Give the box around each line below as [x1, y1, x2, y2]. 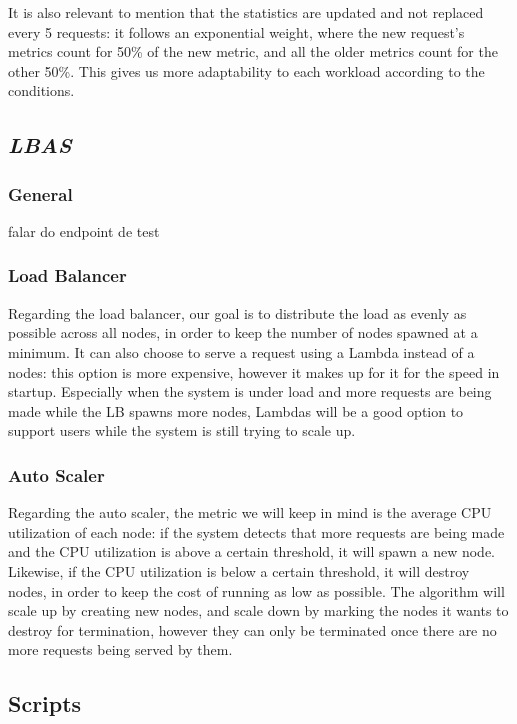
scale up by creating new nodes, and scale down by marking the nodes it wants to [8, 600, 509, 621]
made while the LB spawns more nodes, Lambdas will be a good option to [8, 400, 464, 421]
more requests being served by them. [8, 639, 233, 660]
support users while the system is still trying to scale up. [8, 420, 356, 441]
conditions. [8, 80, 75, 101]
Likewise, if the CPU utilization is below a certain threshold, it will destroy [8, 560, 470, 581]
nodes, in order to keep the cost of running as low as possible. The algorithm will [8, 580, 505, 601]
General [8, 181, 73, 206]
